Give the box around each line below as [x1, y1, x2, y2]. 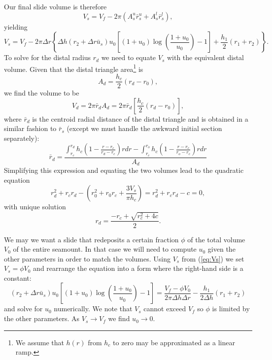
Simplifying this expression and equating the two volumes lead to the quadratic [4, 165, 244, 175]
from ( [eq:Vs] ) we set [181, 253, 244, 263]
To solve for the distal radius [4, 52, 91, 63]
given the [207, 244, 236, 254]
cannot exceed [143, 303, 186, 314]
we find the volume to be [4, 88, 79, 98]
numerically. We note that [54, 303, 133, 314]
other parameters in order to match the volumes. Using [4, 253, 170, 263]
